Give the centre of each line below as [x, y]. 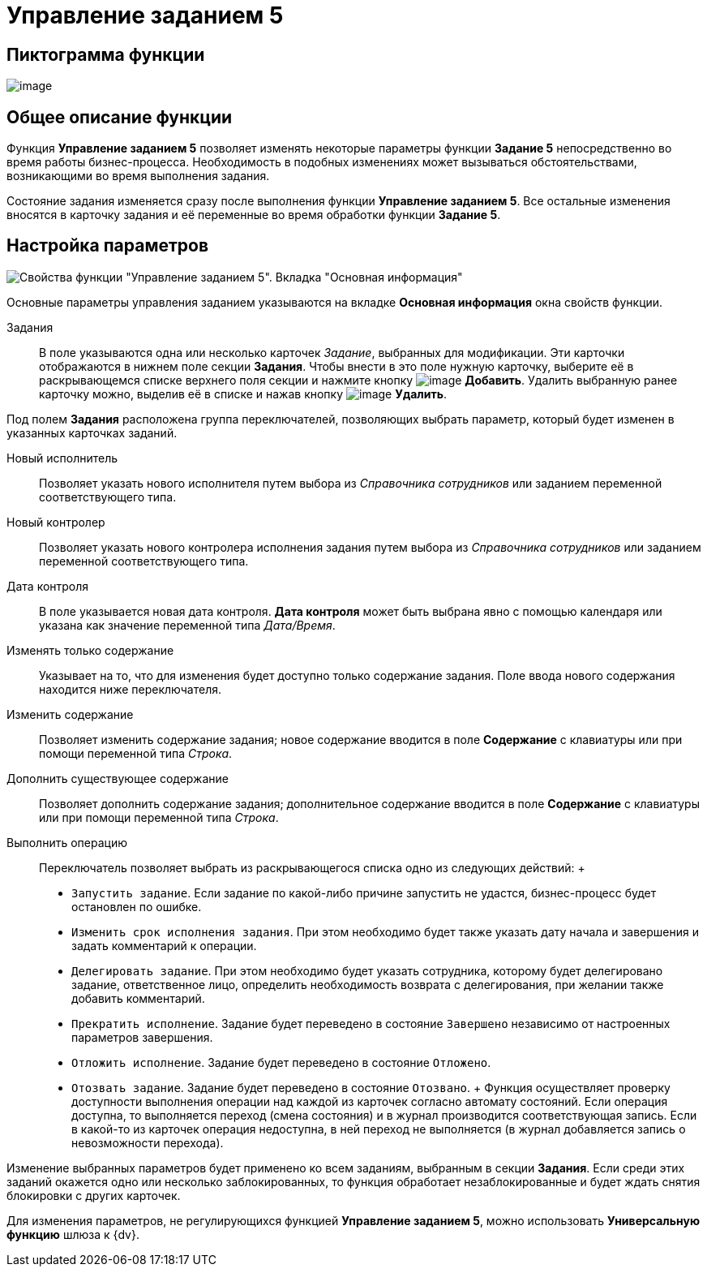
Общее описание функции [120, 117]
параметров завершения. [142, 1037]
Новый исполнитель [62, 458]
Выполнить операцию [67, 842]
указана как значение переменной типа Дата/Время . [187, 625]
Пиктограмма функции [106, 54]
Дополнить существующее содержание [118, 778]
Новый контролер [56, 522]
